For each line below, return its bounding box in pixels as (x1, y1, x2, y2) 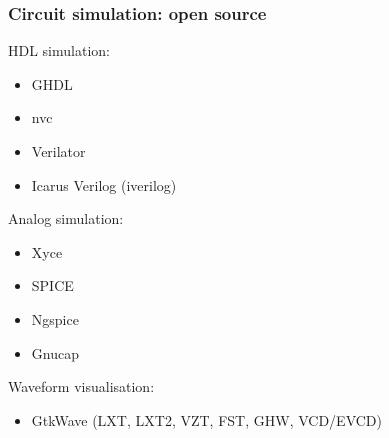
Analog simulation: (8, 208, 124, 229)
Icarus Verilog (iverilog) (31, 174, 177, 195)
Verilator (31, 141, 86, 161)
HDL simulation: (8, 40, 110, 61)
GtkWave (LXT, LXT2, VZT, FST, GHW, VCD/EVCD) (31, 409, 382, 430)
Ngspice (31, 308, 79, 329)
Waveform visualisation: (8, 376, 155, 397)
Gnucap (31, 342, 79, 363)
